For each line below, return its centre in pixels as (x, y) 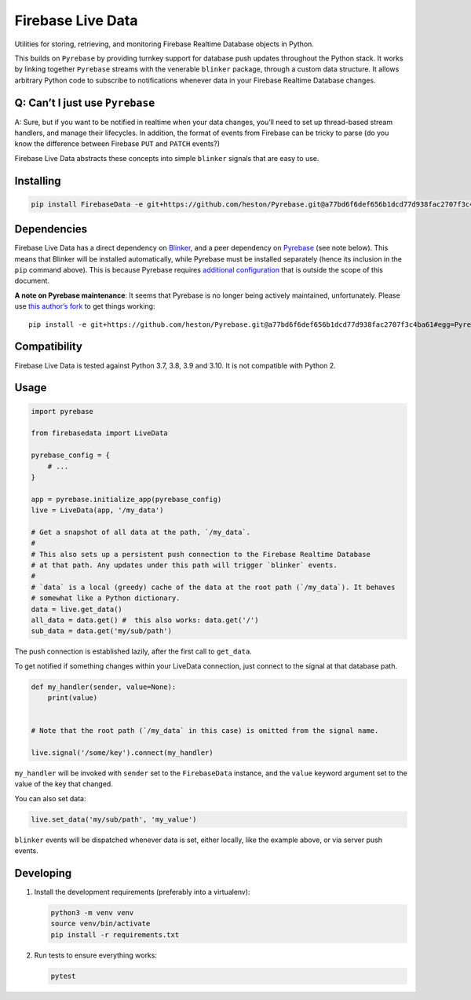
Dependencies (51, 229)
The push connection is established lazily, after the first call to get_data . (133, 651)
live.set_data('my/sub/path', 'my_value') (114, 819)
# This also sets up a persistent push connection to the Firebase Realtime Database (201, 554)
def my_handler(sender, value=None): (104, 687)
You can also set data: (50, 798)
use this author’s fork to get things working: (85, 306)
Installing (38, 181)
